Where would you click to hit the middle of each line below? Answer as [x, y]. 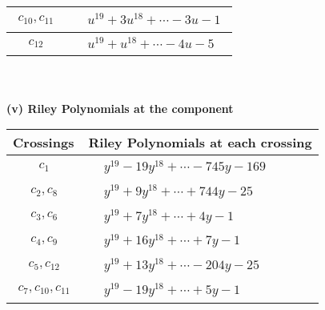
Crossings [44, 143]
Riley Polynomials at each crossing [200, 143]
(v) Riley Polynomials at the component [120, 108]
